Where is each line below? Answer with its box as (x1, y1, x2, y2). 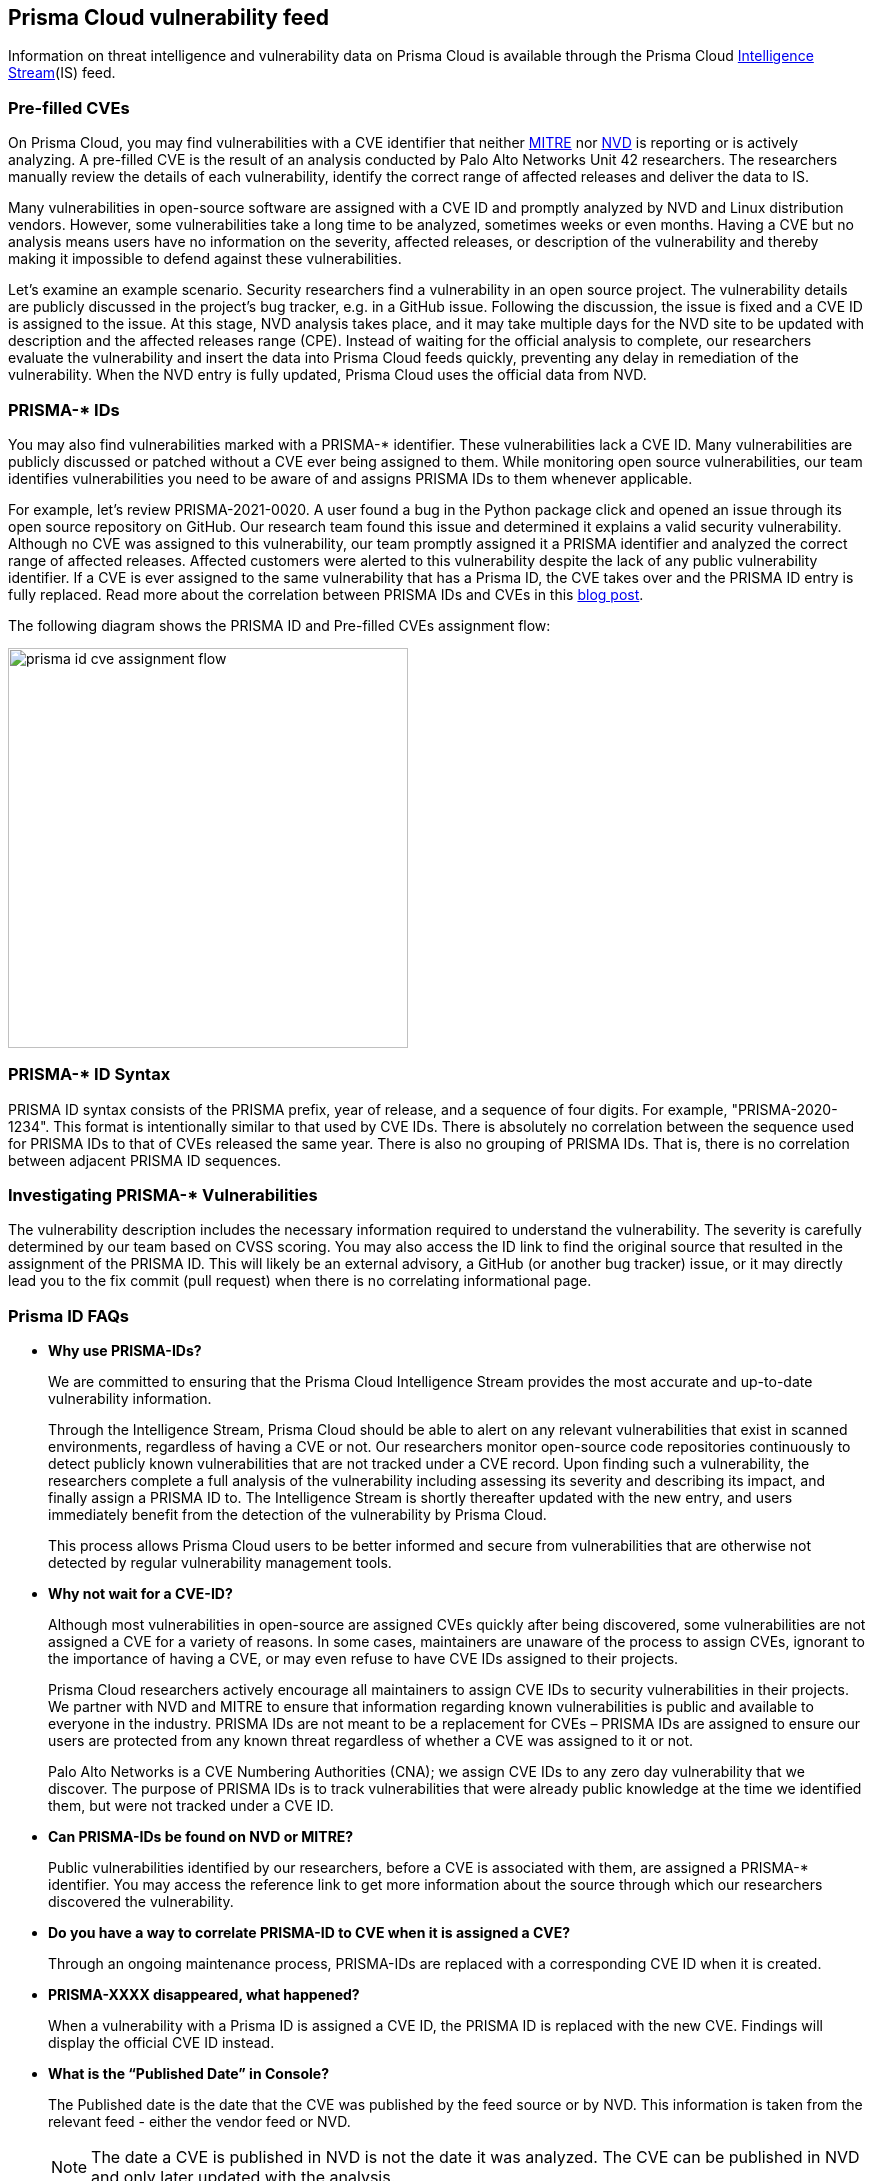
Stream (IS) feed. (8, 64, 116, 82)
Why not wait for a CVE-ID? (48, 1585, 233, 1603)
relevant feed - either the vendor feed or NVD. (48, 2113, 351, 2131)
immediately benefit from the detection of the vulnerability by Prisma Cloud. (48, 1506, 547, 1524)
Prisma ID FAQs (8, 1305, 130, 1326)
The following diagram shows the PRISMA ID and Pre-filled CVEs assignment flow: (8, 616, 551, 634)
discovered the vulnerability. (48, 1893, 234, 1911)
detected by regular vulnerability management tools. (48, 1554, 392, 1572)
